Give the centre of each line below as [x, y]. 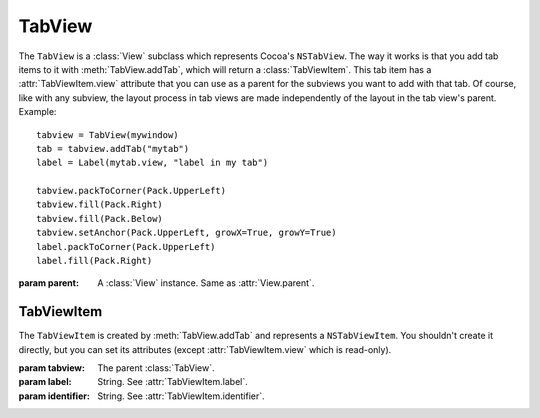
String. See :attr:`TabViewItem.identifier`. [181, 396]
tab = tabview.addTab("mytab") [113, 148]
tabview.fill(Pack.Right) [100, 204]
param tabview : [51, 368]
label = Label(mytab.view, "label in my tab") [152, 163]
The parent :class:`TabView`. [156, 368]
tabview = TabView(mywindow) [107, 134]
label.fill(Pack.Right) [94, 261]
